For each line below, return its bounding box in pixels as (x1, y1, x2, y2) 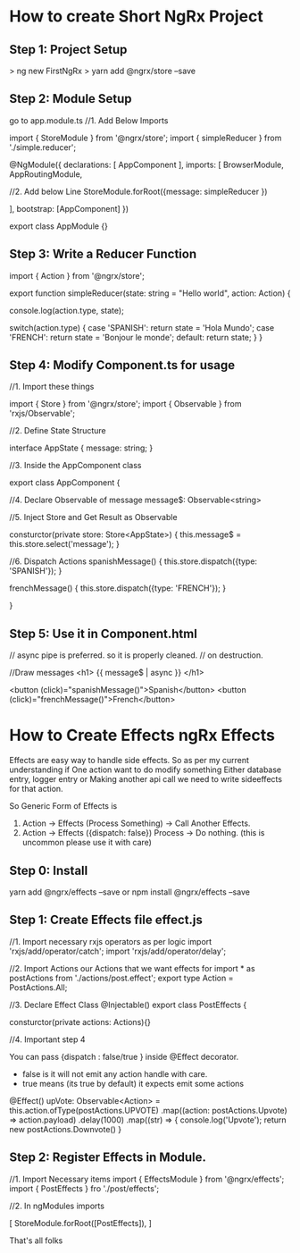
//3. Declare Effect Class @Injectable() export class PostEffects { (9, 999, 247, 1010)
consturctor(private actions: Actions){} (9, 1016, 152, 1027)
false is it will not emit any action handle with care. (21, 1068, 208, 1079)
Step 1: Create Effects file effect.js (9, 912, 204, 928)
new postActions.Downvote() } (9, 1123, 122, 1134)
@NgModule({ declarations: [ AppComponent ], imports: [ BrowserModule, (9, 159, 284, 170)
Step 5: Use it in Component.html (9, 626, 198, 641)
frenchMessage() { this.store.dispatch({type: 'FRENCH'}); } (9, 583, 226, 593)
